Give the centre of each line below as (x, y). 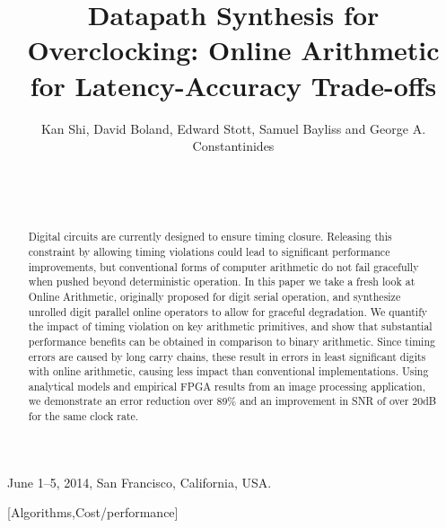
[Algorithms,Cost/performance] (93, 512)
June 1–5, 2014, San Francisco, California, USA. (140, 482)
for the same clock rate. (83, 416)
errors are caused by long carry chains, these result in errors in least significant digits (227, 356)
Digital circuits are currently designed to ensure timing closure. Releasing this (210, 237)
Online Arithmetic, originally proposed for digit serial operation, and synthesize (214, 296)
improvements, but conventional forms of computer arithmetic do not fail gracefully (223, 266)
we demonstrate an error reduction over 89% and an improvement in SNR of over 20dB (232, 401)
